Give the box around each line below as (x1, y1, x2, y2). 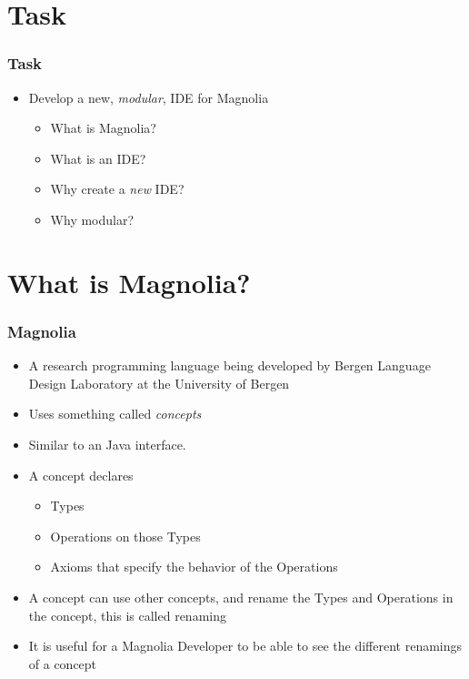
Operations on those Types (50, 526, 201, 545)
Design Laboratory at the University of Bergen (28, 373, 290, 392)
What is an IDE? (50, 148, 146, 167)
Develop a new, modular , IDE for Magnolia (28, 87, 269, 106)
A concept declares (28, 465, 134, 484)
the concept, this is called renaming (28, 605, 226, 624)
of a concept (28, 654, 97, 673)
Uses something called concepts (28, 404, 202, 423)
